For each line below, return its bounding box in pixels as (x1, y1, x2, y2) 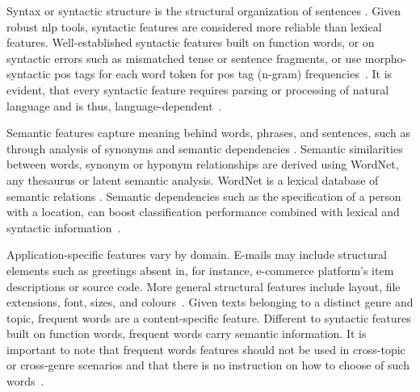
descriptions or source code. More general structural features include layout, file (6, 277, 401, 294)
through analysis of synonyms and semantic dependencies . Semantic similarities (6, 140, 403, 156)
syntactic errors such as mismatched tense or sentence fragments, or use (6, 49, 362, 66)
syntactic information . (6, 219, 121, 236)
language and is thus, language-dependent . (6, 97, 222, 114)
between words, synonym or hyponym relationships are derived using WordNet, (6, 156, 399, 173)
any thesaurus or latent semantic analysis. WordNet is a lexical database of (6, 171, 379, 188)
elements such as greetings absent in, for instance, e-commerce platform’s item (6, 261, 394, 278)
